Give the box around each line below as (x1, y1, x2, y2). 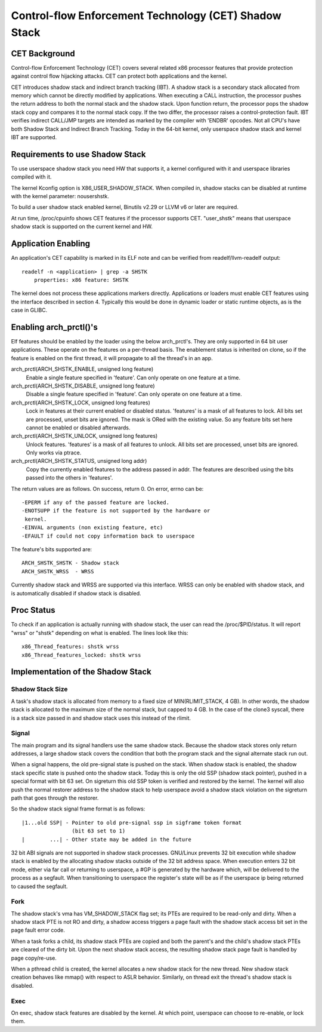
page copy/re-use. (11, 954, 57, 962)
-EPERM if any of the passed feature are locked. (21, 499, 170, 506)
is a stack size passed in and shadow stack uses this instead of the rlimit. (11, 714, 191, 721)
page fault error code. (11, 926, 65, 934)
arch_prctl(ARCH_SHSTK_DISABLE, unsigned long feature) (11, 382, 155, 389)
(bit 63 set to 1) (72, 828, 126, 834)
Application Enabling (11, 239, 91, 249)
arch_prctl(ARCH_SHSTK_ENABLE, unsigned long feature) (11, 365, 154, 373)
